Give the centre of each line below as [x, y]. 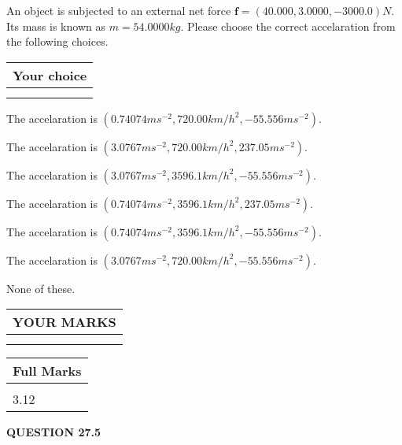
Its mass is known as [56, 26]
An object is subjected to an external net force [119, 10]
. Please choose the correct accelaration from [288, 26]
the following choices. [57, 41]
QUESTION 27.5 [53, 432]
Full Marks [47, 371]
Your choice [50, 75]
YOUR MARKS [65, 322]
